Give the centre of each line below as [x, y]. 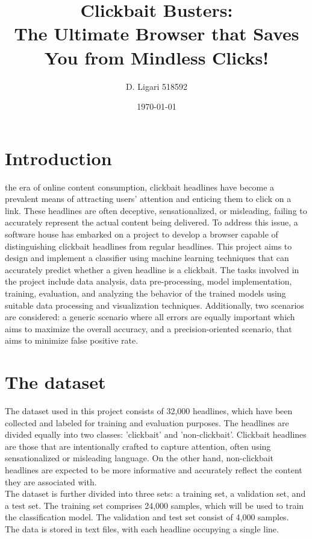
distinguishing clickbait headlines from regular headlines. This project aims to [148, 246]
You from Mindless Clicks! [157, 57]
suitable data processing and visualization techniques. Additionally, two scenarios [154, 305]
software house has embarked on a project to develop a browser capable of [142, 234]
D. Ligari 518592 [157, 86]
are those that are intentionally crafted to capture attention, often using [138, 446]
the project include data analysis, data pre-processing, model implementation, [148, 281]
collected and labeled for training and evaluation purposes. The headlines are [147, 422]
